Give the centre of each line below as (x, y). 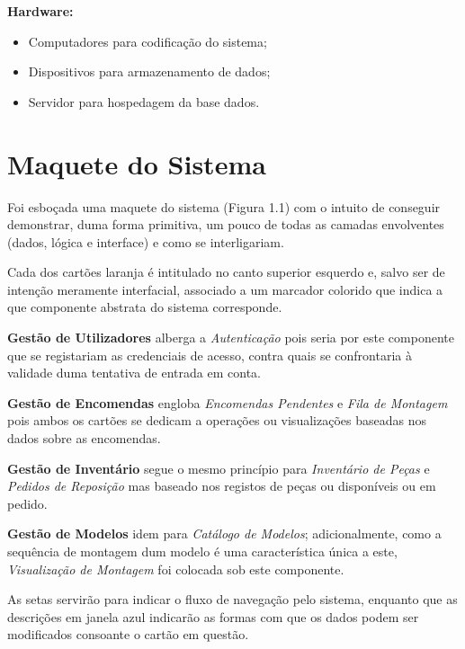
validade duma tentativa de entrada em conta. (134, 373)
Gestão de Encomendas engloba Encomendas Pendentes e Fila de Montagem (228, 402)
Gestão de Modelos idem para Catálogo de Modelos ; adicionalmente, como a (224, 533)
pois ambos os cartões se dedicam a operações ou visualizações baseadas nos (217, 420)
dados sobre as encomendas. (84, 438)
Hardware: (40, 11)
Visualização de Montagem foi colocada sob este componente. (176, 569)
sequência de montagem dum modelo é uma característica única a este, (202, 551)
